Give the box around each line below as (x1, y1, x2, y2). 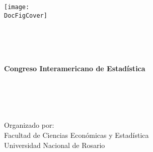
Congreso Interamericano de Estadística (4, 63, 145, 74)
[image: (4, 4, 30, 11)
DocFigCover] (4, 12, 47, 20)
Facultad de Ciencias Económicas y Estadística (4, 130, 149, 140)
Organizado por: (4, 120, 54, 130)
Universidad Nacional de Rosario (4, 139, 105, 150)
